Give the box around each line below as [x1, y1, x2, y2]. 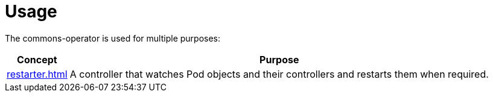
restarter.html [7, 67, 68, 80]
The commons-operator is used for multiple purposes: [5, 33, 221, 43]
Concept [17, 53, 57, 66]
